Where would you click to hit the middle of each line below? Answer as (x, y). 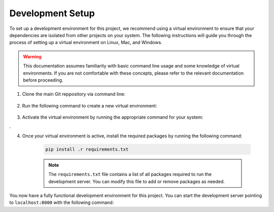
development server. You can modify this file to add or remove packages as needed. (137, 181)
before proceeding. (43, 80)
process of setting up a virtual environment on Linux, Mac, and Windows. (86, 43)
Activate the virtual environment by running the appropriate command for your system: (113, 117)
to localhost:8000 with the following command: (62, 202)
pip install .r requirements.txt (87, 149)
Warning (32, 56)
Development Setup (52, 13)
